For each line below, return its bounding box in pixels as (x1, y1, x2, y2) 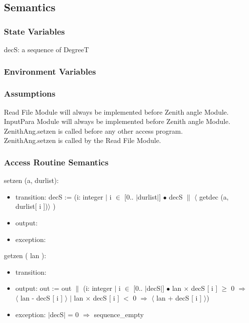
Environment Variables (4, 65, 96, 77)
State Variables (4, 25, 65, 37)
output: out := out (15, 283, 72, 293)
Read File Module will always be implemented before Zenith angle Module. (4, 106, 229, 117)
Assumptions (4, 87, 56, 100)
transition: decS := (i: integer (15, 191, 104, 202)
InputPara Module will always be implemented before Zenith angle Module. (4, 116, 230, 126)
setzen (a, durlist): (4, 175, 59, 185)
